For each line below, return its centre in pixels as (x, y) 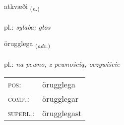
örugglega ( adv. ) (27, 44)
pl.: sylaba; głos (27, 26)
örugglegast (62, 113)
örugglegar (61, 98)
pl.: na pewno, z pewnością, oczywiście (62, 64)
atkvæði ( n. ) (22, 7)
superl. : (21, 113)
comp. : (19, 98)
